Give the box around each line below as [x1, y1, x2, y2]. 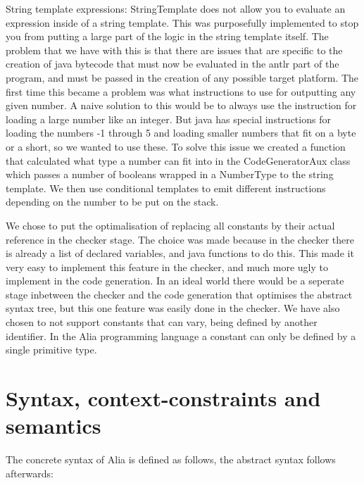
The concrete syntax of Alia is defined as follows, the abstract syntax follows [6, 452, 336, 467]
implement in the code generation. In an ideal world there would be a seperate [6, 273, 344, 288]
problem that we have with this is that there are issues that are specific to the [6, 42, 343, 57]
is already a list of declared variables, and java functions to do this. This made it [6, 246, 354, 261]
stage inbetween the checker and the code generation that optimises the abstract [6, 287, 353, 301]
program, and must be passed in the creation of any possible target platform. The [6, 70, 359, 84]
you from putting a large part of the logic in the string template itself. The [6, 29, 329, 44]
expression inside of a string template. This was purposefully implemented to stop [6, 15, 359, 30]
